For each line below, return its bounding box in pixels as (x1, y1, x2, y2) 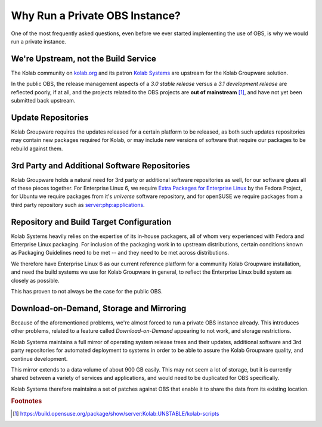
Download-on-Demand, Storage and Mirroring (11, 303, 187, 313)
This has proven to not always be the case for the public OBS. (11, 288, 163, 295)
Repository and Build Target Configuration (11, 216, 172, 227)
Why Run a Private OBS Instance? (11, 9, 181, 22)
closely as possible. (11, 277, 60, 284)
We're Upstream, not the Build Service (11, 54, 156, 64)
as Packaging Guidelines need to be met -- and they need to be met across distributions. (11, 249, 230, 256)
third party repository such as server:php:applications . (11, 201, 145, 208)
